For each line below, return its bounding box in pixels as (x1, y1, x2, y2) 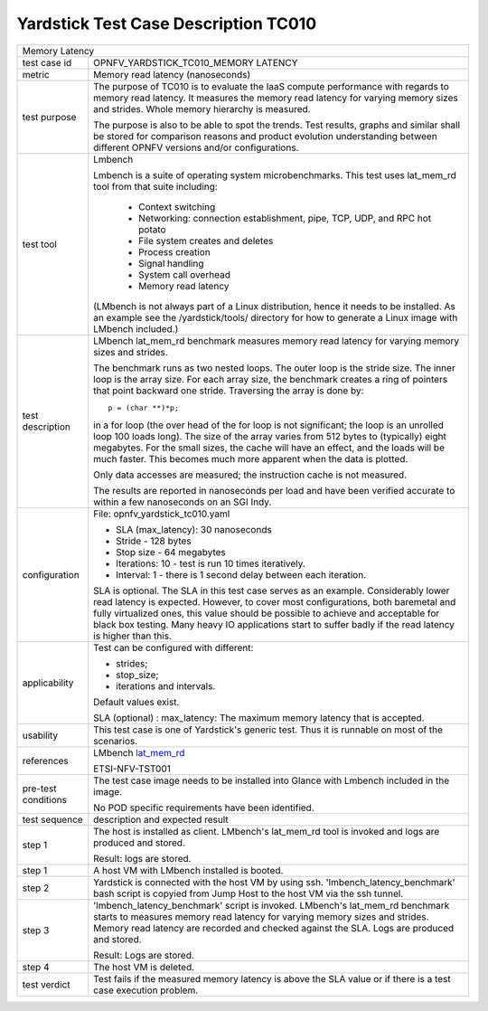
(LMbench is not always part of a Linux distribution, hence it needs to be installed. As (93, 299, 455, 312)
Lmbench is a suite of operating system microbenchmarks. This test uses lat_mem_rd (93, 168, 456, 181)
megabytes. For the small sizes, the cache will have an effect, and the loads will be (93, 441, 445, 454)
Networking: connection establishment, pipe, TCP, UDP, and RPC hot (138, 212, 432, 224)
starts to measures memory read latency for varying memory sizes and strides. (93, 910, 429, 922)
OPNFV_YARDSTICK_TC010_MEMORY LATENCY (93, 56, 298, 69)
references (22, 754, 70, 767)
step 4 (22, 960, 50, 973)
